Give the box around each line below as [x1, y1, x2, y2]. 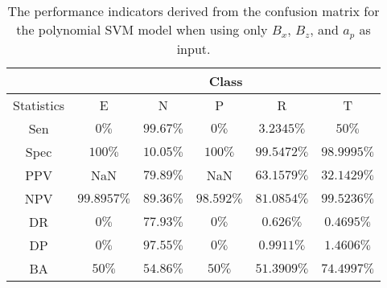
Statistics [13, 95, 65, 114]
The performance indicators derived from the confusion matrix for [7, 2, 380, 20]
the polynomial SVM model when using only [16, 20, 268, 39]
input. [176, 39, 211, 58]
